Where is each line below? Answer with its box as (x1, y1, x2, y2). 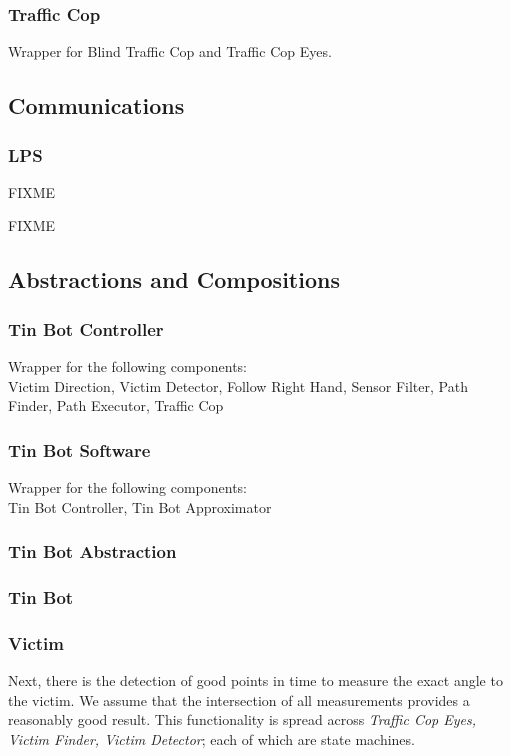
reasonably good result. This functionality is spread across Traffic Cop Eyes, (8, 709, 477, 730)
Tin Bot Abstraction (8, 539, 177, 564)
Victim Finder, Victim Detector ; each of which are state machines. (8, 728, 415, 749)
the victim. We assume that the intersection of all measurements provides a (8, 689, 470, 710)
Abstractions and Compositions (8, 264, 340, 295)
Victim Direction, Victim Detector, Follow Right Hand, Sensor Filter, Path (8, 375, 468, 396)
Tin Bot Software (8, 437, 151, 462)
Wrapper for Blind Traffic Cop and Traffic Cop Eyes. (8, 41, 332, 62)
